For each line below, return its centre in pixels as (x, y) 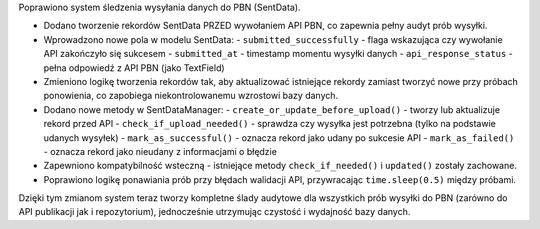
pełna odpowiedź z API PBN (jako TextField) (134, 67)
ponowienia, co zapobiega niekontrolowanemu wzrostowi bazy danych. (191, 96)
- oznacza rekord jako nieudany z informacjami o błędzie (160, 151)
